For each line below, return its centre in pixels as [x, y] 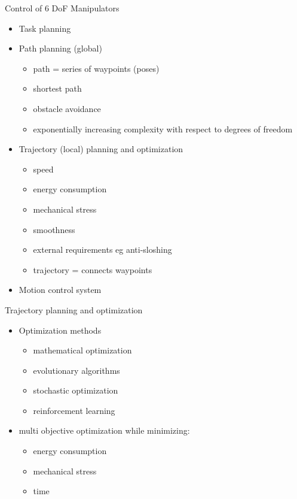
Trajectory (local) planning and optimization [101, 149]
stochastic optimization [76, 390]
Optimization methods [60, 330]
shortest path [57, 88]
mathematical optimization [82, 350]
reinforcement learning [74, 410]
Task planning [45, 28]
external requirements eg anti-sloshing [102, 250]
